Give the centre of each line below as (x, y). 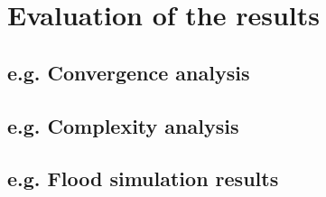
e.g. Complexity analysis (123, 125)
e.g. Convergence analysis (129, 72)
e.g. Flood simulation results (143, 178)
